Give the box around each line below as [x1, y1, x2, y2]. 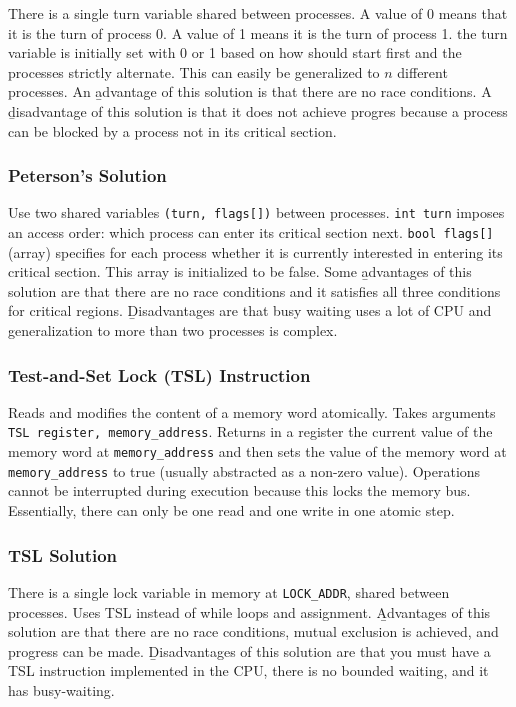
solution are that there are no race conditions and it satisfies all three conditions [8, 280, 501, 301]
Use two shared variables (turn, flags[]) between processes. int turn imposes [8, 202, 505, 223]
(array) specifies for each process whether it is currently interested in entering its [8, 241, 503, 262]
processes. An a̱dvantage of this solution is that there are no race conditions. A [8, 81, 492, 102]
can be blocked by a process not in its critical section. [8, 120, 337, 141]
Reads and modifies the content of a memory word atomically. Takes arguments [8, 401, 496, 422]
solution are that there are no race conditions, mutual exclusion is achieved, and [8, 621, 499, 642]
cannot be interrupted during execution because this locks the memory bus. [8, 480, 471, 501]
